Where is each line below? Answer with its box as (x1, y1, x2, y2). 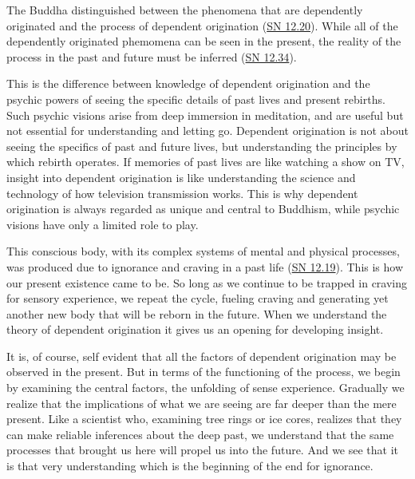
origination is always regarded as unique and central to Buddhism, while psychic (6, 200, 400, 217)
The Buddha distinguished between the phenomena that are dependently (6, 2, 363, 18)
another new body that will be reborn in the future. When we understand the (6, 305, 387, 322)
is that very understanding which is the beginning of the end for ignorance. (6, 457, 373, 474)
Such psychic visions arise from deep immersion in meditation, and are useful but (6, 106, 404, 123)
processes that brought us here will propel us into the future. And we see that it (6, 441, 399, 458)
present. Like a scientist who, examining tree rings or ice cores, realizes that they (6, 410, 402, 427)
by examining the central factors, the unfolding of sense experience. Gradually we (6, 379, 405, 396)
